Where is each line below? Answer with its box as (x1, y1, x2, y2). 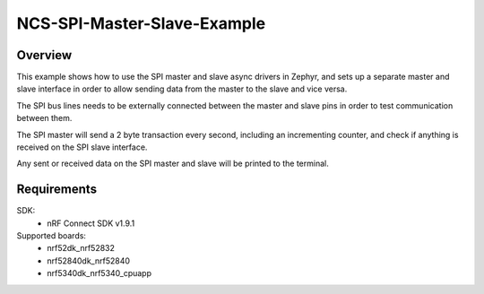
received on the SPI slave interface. (16, 142, 148, 152)
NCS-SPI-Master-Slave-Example (16, 13, 266, 33)
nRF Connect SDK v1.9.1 (47, 218, 135, 229)
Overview (16, 48, 73, 63)
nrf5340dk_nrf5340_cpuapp (47, 268, 152, 279)
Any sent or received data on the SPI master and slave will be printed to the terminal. (16, 158, 329, 169)
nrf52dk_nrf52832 (47, 243, 116, 254)
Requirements (16, 182, 98, 197)
